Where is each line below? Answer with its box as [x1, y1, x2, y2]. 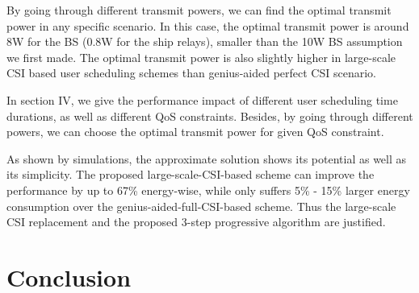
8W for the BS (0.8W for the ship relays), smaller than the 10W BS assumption [6, 33, 403, 50]
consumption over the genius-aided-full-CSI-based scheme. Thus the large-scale [6, 197, 396, 214]
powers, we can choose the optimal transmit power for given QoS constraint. [6, 123, 384, 140]
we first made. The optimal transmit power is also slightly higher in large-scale [6, 48, 396, 65]
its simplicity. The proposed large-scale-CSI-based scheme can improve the [6, 166, 375, 183]
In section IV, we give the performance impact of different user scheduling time [6, 91, 398, 108]
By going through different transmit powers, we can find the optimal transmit [6, 2, 392, 18]
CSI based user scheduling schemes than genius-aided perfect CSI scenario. [6, 64, 376, 81]
